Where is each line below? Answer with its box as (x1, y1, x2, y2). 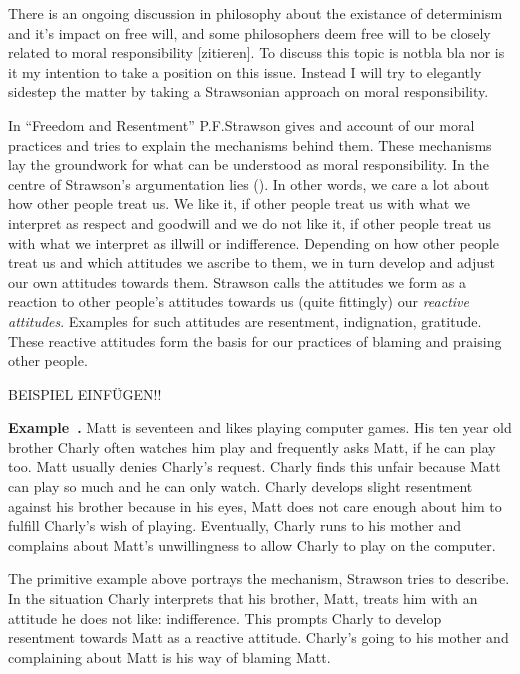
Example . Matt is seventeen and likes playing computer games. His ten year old (8, 417, 512, 438)
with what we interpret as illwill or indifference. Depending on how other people (8, 232, 499, 253)
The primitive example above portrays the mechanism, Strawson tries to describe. (8, 568, 510, 589)
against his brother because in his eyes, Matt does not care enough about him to (8, 495, 502, 516)
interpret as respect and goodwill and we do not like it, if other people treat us (8, 212, 492, 233)
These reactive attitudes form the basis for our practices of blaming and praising (8, 330, 502, 351)
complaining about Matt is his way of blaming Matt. (8, 646, 331, 667)
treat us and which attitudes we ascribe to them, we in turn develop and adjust (8, 252, 495, 273)
